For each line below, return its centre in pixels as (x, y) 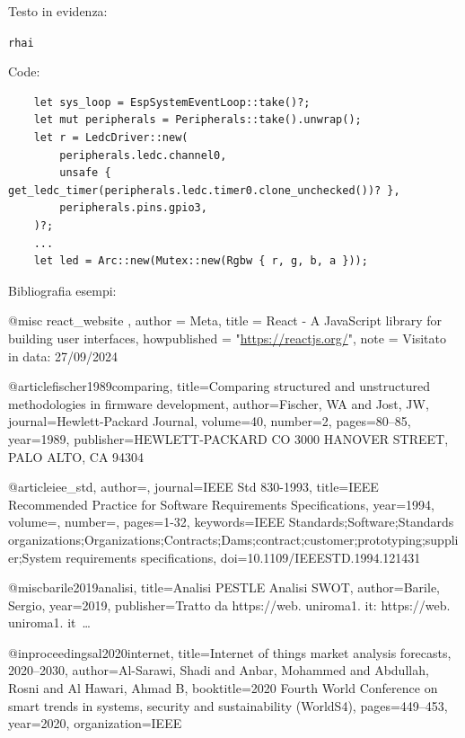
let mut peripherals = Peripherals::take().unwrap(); (197, 120)
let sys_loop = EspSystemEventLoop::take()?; (172, 102)
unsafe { (85, 173)
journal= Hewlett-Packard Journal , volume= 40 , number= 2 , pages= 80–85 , (210, 421)
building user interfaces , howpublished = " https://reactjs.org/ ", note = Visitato (227, 338)
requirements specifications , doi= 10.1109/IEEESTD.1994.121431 (243, 557)
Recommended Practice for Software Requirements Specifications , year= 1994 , (221, 504)
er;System (35, 557)
